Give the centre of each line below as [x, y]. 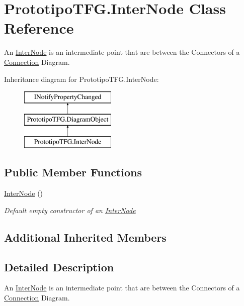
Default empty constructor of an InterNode [70, 210]
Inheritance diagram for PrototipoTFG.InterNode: [82, 79]
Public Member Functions [73, 172]
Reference [39, 28]
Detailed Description [59, 267]
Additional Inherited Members [85, 237]
